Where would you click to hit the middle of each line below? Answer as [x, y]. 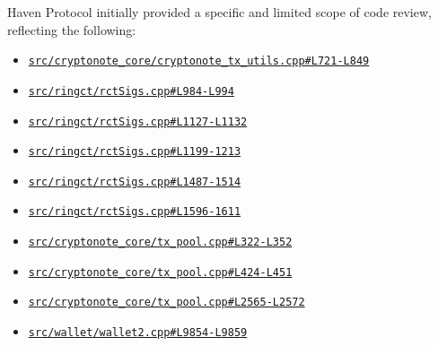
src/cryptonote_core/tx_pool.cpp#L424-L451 [160, 272]
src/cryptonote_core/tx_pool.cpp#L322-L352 [160, 242]
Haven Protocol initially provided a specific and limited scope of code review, [219, 12]
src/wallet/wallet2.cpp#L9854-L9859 [138, 333]
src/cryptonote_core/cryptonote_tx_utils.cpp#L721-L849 [199, 61]
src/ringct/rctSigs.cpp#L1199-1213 [135, 152]
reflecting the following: [72, 29]
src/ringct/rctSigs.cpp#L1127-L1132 [138, 121]
